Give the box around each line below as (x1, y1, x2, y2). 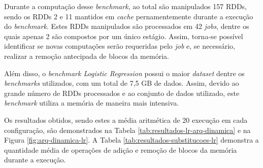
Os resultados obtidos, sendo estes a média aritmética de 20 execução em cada (4, 114, 248, 125)
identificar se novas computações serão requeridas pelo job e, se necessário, (4, 41, 235, 51)
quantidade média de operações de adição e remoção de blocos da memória (4, 144, 237, 155)
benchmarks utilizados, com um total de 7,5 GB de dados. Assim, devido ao (4, 78, 239, 88)
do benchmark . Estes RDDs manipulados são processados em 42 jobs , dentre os (4, 21, 249, 31)
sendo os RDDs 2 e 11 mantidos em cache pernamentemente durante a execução (4, 11, 253, 21)
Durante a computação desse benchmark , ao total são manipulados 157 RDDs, (4, 1, 247, 11)
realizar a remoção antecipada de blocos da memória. (4, 50, 169, 61)
